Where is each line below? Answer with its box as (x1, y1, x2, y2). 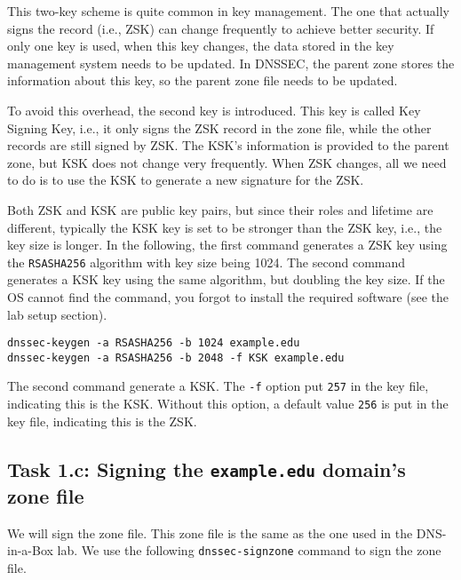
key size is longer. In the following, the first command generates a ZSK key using (7, 235, 448, 254)
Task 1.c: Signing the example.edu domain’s (7, 455, 406, 482)
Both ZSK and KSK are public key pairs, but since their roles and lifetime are (7, 200, 433, 218)
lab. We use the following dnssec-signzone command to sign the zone (57, 541, 441, 560)
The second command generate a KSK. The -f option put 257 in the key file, (7, 377, 429, 395)
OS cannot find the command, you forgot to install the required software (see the (7, 287, 449, 306)
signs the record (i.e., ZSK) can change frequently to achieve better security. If (7, 19, 434, 37)
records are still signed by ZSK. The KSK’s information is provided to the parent (7, 136, 449, 155)
